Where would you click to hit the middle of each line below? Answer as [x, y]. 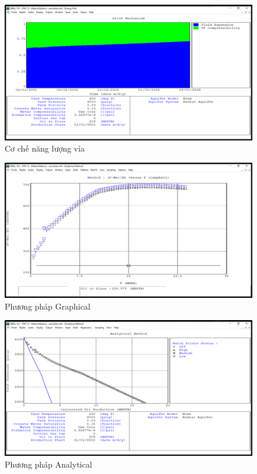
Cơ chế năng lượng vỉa [45, 148]
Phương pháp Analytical [48, 464]
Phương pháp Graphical [48, 306]
